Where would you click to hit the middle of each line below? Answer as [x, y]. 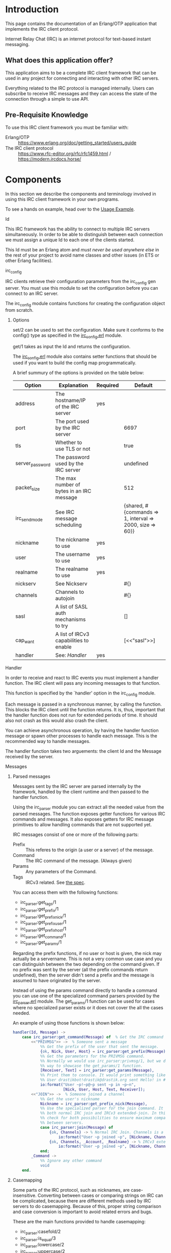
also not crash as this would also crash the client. [57, 721]
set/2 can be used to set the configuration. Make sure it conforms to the [88, 330]
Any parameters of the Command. [61, 872]
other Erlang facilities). [29, 260]
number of [68, 485]
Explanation [73, 385]
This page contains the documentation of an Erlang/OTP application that [81, 24]
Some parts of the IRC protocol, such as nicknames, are [71, 1190]
